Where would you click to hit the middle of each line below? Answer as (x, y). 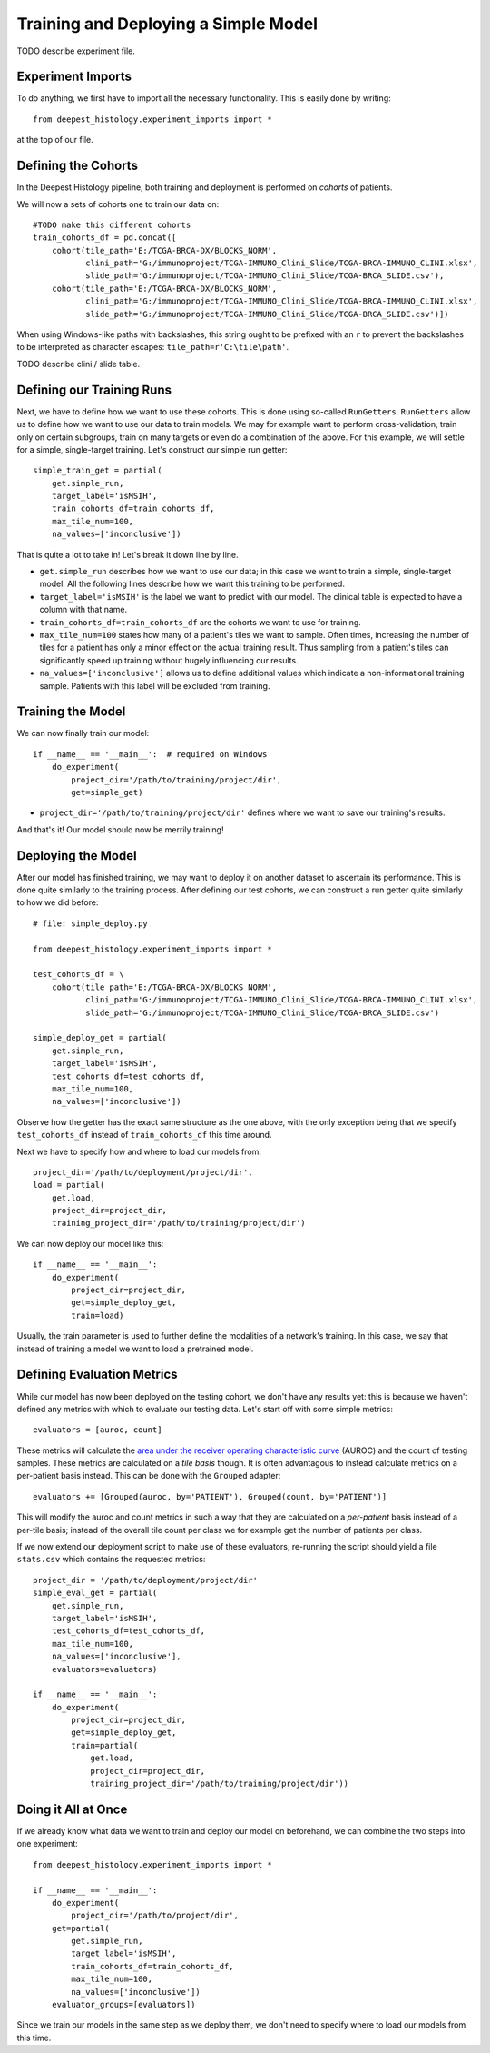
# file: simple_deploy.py (91, 923)
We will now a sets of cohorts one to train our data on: (118, 204)
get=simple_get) (107, 792)
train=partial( (105, 1745)
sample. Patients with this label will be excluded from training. (155, 685)
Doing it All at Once (72, 1809)
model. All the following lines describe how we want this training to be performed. (192, 584)
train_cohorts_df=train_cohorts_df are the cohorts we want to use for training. (201, 622)
